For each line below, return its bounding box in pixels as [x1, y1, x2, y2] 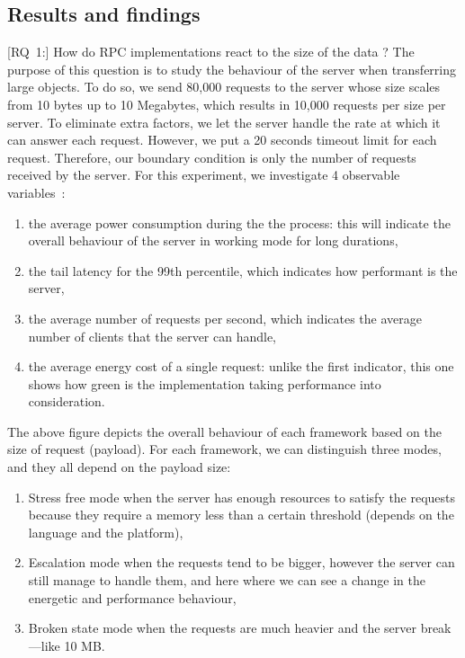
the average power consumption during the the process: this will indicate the [28, 213, 451, 232]
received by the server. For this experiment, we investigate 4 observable [7, 165, 400, 184]
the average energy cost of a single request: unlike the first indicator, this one [28, 357, 454, 376]
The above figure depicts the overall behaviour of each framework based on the [7, 422, 442, 440]
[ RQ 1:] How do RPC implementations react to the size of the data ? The [7, 42, 415, 61]
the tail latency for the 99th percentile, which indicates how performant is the [28, 261, 458, 280]
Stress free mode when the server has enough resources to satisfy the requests [28, 487, 456, 506]
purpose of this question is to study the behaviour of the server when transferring [7, 59, 457, 78]
